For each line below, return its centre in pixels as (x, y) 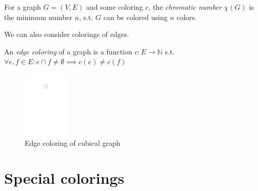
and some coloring (115, 7)
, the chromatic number (185, 7)
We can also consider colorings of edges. (67, 34)
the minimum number (38, 17)
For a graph (23, 7)
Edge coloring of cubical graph (73, 142)
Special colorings (64, 178)
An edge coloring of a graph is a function (68, 51)
